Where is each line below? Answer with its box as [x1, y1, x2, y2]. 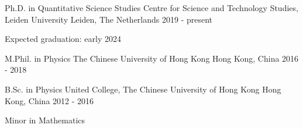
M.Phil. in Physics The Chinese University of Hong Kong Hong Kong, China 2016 [5, 52, 299, 64]
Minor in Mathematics [5, 114, 85, 126]
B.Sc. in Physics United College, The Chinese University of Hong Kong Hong [5, 83, 281, 95]
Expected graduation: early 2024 [5, 33, 122, 45]
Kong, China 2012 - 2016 [5, 94, 94, 106]
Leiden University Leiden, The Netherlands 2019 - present [5, 13, 213, 25]
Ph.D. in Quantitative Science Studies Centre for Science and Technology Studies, [5, 2, 298, 13]
